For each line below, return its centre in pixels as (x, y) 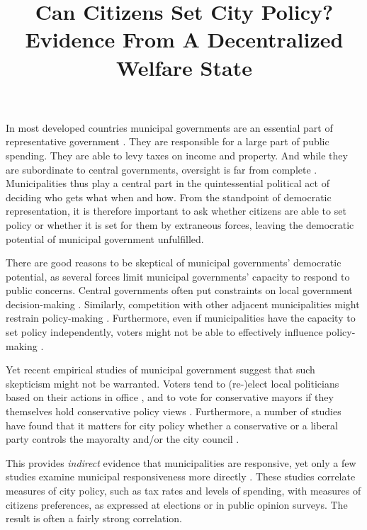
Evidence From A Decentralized (184, 39)
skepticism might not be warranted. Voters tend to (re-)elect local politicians (173, 383)
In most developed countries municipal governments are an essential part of (169, 127)
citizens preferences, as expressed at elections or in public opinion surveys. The (177, 504)
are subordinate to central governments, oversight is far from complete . (162, 169)
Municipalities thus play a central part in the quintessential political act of (168, 183)
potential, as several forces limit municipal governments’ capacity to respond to (178, 276)
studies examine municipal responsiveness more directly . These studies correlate (181, 477)
